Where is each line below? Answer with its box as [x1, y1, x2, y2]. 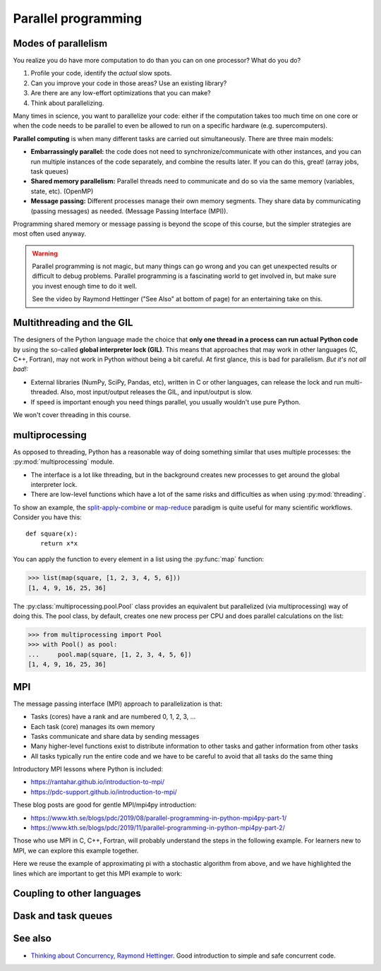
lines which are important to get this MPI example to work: [13, 869, 183, 878]
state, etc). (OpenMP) [30, 187, 94, 195]
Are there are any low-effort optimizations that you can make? [30, 89, 211, 97]
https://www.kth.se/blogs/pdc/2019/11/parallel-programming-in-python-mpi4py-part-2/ [30, 824, 285, 832]
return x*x [40, 539, 78, 547]
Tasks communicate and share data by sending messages [30, 732, 200, 740]
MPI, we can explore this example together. [13, 846, 139, 855]
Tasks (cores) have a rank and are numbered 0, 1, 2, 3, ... [30, 713, 196, 721]
